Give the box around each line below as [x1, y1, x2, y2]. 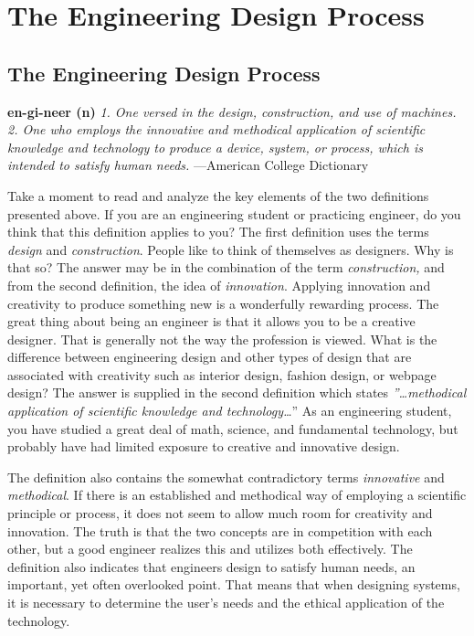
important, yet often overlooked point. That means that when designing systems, [7, 575, 460, 594]
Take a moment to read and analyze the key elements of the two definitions [7, 185, 429, 205]
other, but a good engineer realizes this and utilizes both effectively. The [7, 539, 413, 558]
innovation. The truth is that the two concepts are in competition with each [7, 521, 433, 540]
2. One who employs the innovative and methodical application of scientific [7, 120, 426, 139]
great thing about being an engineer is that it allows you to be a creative [7, 312, 416, 331]
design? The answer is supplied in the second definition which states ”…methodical [7, 383, 467, 402]
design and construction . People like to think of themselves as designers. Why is [7, 239, 454, 259]
